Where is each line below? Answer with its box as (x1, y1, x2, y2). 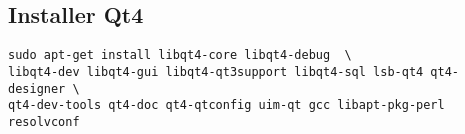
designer (8, 81, 66, 96)
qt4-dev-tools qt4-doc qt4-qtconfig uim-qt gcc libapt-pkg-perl (8, 98, 445, 113)
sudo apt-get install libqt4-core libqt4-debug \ (8, 48, 352, 63)
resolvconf (8, 114, 80, 129)
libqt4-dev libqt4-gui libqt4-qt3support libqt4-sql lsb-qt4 (8, 64, 424, 79)
